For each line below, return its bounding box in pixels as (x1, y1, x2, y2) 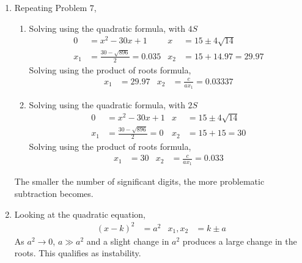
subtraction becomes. (14, 187, 94, 199)
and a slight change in (86, 234, 169, 247)
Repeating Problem (14, 1, 87, 13)
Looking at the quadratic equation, (14, 207, 145, 220)
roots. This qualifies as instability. (14, 246, 141, 259)
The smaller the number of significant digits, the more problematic (14, 175, 265, 188)
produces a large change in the (182, 234, 297, 247)
